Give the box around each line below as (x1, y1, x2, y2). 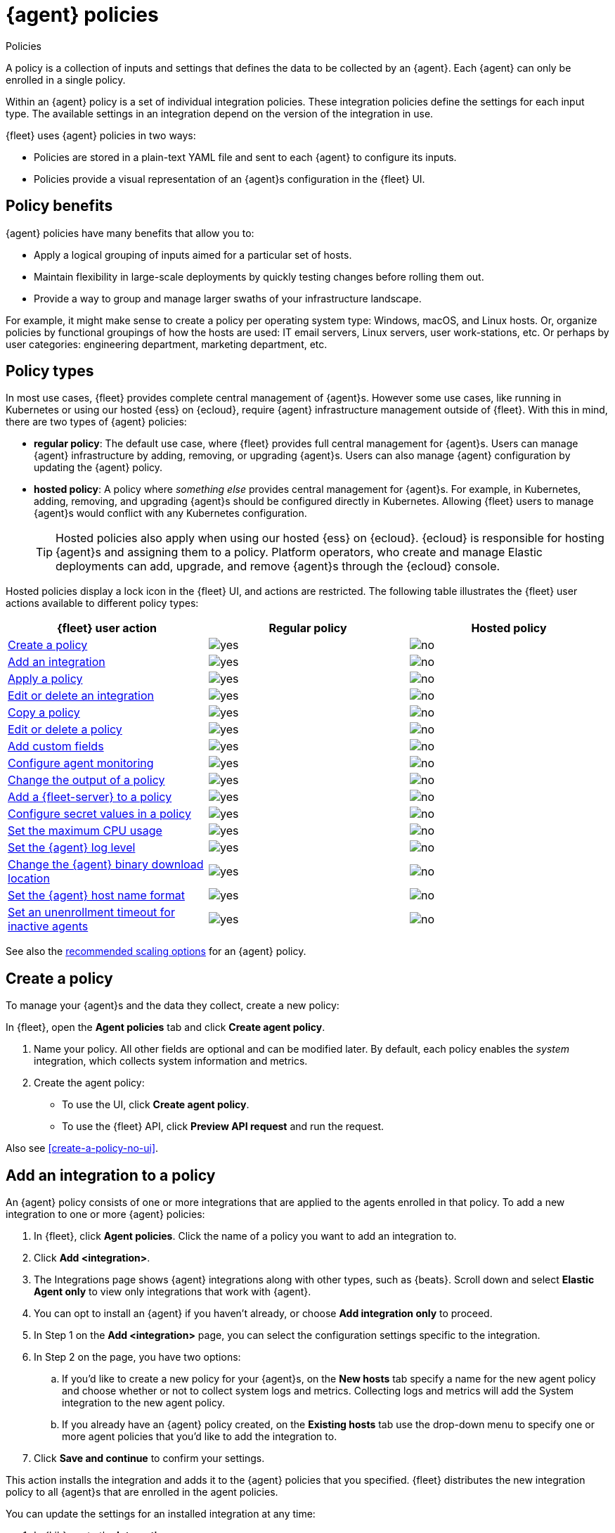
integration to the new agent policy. (62, 1397, 226, 1409)
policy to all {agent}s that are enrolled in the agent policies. (6, 1486, 278, 1499)
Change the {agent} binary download (8, 857, 204, 872)
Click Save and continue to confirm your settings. (34, 1452, 265, 1465)
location (8, 871, 50, 886)
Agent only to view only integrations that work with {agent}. (34, 1285, 311, 1298)
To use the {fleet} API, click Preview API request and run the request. (62, 1120, 384, 1133)
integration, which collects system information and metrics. (34, 1055, 308, 1067)
